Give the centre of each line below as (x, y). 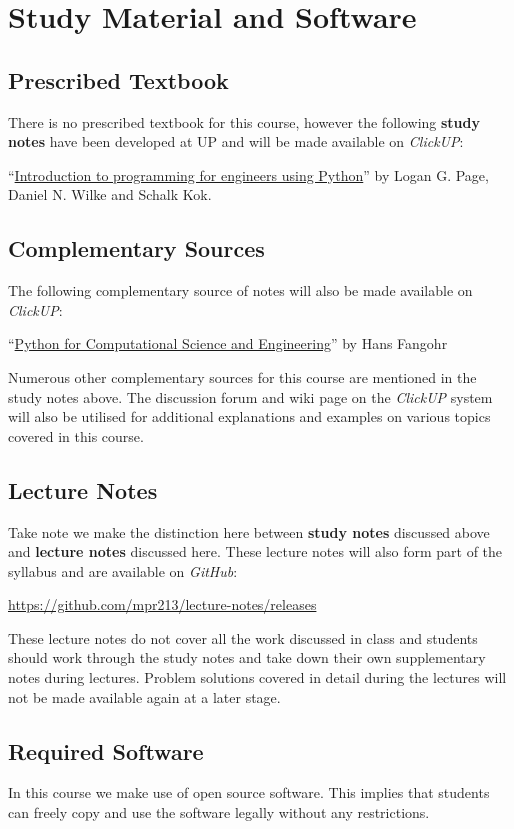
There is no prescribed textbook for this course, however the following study (244, 121)
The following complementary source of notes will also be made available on (240, 290)
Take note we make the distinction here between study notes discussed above (249, 531)
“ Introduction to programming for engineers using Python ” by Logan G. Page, (248, 174)
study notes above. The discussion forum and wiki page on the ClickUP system (250, 396)
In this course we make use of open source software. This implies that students (249, 792)
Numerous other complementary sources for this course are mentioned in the (242, 376)
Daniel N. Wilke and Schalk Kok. (110, 194)
